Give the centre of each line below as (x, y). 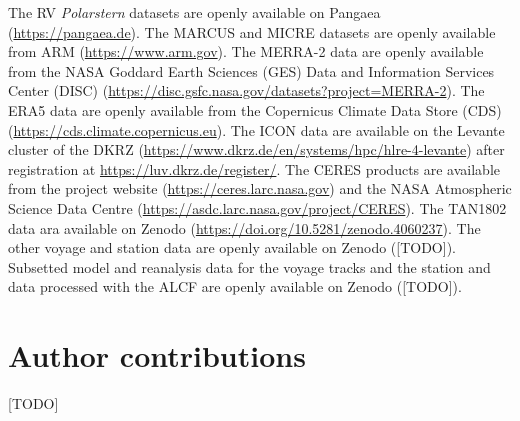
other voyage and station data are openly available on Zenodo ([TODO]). (232, 247)
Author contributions (157, 355)
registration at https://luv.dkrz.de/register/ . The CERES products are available (254, 168)
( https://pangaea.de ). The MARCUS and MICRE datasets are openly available (252, 31)
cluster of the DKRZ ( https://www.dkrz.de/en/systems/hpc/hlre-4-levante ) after (256, 149)
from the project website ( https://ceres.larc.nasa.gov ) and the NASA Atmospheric (260, 188)
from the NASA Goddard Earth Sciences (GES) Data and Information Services (251, 70)
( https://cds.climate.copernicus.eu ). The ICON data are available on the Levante (256, 129)
